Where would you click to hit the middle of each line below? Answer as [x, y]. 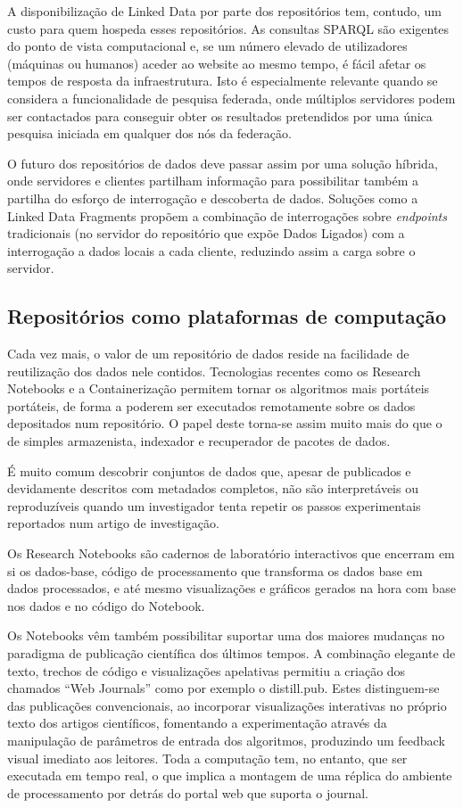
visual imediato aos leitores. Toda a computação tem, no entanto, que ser [207, 758]
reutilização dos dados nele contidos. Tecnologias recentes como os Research [214, 371]
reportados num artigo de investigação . [113, 523]
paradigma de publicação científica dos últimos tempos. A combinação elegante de [231, 653]
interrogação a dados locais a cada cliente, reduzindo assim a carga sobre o [211, 250]
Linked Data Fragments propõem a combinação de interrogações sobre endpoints [227, 215]
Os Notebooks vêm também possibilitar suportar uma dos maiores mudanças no [226, 635]
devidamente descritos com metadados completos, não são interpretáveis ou [213, 488]
